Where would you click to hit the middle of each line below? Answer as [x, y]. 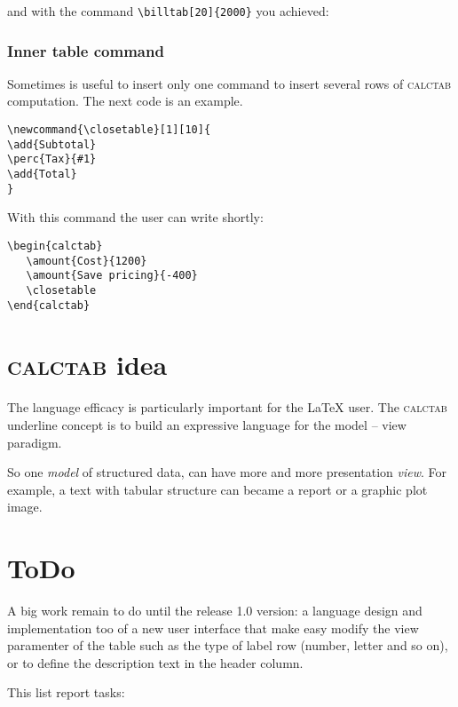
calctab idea [87, 365]
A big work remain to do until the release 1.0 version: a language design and [215, 611]
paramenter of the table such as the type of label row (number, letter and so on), [228, 645]
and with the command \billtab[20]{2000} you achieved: [168, 11]
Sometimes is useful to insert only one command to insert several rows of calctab [229, 83]
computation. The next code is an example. [125, 101]
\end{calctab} [49, 305]
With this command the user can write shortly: [135, 217]
